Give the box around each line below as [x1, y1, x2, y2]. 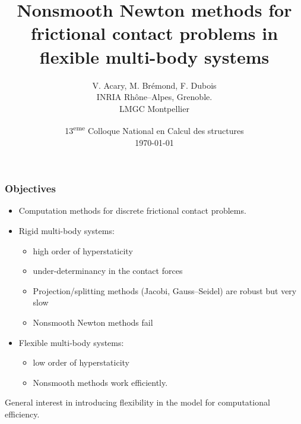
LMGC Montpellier [119, 102, 189, 114]
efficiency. [5, 407, 40, 420]
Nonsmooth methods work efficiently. [33, 376, 168, 388]
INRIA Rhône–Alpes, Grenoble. [96, 91, 213, 103]
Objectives [5, 181, 56, 196]
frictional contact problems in [30, 21, 278, 45]
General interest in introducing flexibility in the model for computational [5, 396, 270, 409]
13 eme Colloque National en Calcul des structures [65, 123, 244, 136]
